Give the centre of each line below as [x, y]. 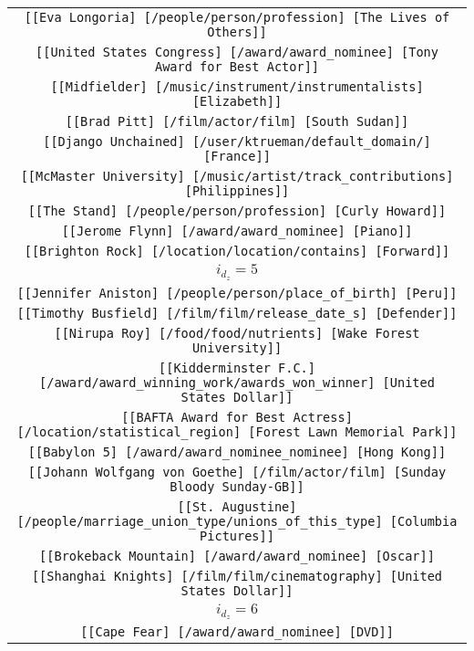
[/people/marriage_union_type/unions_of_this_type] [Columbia [237, 521]
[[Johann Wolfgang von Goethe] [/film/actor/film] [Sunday [237, 472]
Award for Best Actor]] [237, 67]
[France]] [237, 156]
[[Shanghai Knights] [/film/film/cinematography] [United [237, 576]
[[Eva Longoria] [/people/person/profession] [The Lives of [237, 17]
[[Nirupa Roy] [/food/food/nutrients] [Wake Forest [237, 333]
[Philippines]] [237, 191]
